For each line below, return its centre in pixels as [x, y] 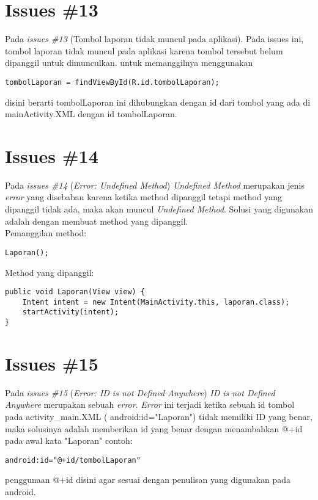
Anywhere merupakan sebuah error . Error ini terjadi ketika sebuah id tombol [150, 404]
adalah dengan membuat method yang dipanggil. [97, 221]
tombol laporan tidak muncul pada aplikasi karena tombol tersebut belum [144, 50]
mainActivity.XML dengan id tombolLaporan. [91, 114]
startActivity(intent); [71, 312]
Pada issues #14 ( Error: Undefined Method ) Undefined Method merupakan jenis [155, 185]
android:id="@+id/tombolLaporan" [73, 460]
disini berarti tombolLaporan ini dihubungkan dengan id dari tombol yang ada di [158, 102]
